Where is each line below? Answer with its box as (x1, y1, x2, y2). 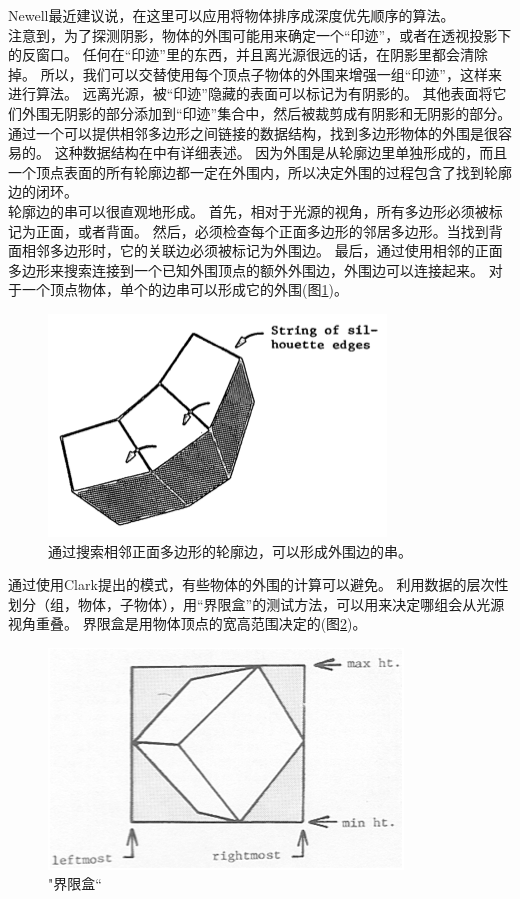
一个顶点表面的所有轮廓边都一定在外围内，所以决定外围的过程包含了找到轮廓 (8, 161, 512, 182)
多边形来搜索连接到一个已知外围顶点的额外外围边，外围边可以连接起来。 (8, 259, 484, 280)
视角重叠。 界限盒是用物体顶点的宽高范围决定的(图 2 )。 (8, 613, 367, 634)
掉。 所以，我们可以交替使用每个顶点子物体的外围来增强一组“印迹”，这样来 (8, 63, 502, 84)
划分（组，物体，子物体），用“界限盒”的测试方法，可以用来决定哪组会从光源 (8, 593, 505, 614)
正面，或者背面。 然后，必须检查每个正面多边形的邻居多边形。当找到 (35, 220, 489, 241)
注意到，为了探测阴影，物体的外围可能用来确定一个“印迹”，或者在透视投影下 (8, 24, 512, 45)
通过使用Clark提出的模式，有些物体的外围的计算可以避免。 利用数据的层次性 (8, 574, 509, 595)
